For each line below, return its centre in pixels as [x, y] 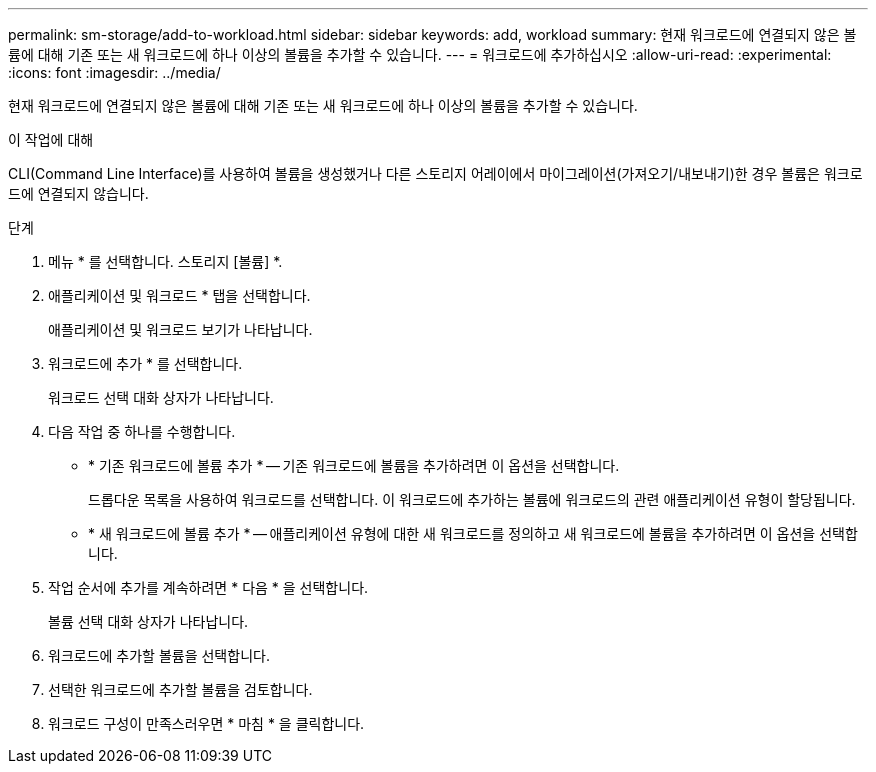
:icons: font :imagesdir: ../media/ [114, 72]
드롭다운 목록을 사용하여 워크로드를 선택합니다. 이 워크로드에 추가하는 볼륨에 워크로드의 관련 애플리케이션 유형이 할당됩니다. [472, 499]
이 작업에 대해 [51, 139]
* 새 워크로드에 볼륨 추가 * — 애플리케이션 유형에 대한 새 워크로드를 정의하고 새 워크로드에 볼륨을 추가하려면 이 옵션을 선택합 [473, 533]
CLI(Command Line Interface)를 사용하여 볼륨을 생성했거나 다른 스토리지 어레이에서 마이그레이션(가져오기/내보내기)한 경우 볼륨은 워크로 [435, 173]
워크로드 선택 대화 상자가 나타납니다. [161, 397]
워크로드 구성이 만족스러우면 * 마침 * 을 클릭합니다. [206, 723]
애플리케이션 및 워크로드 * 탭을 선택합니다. [179, 295]
